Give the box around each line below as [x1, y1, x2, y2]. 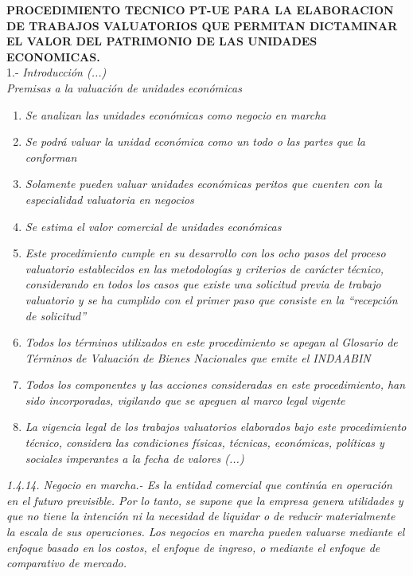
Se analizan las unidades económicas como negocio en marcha [25, 106, 326, 123]
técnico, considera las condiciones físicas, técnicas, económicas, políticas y [25, 434, 384, 451]
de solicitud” [25, 307, 87, 323]
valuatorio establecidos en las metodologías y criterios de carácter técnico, [25, 260, 384, 276]
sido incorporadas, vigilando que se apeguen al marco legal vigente [25, 391, 345, 408]
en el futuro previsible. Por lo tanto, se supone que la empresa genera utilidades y [6, 492, 403, 508]
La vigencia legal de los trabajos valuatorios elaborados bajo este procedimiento [25, 418, 407, 435]
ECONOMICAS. [6, 48, 100, 65]
